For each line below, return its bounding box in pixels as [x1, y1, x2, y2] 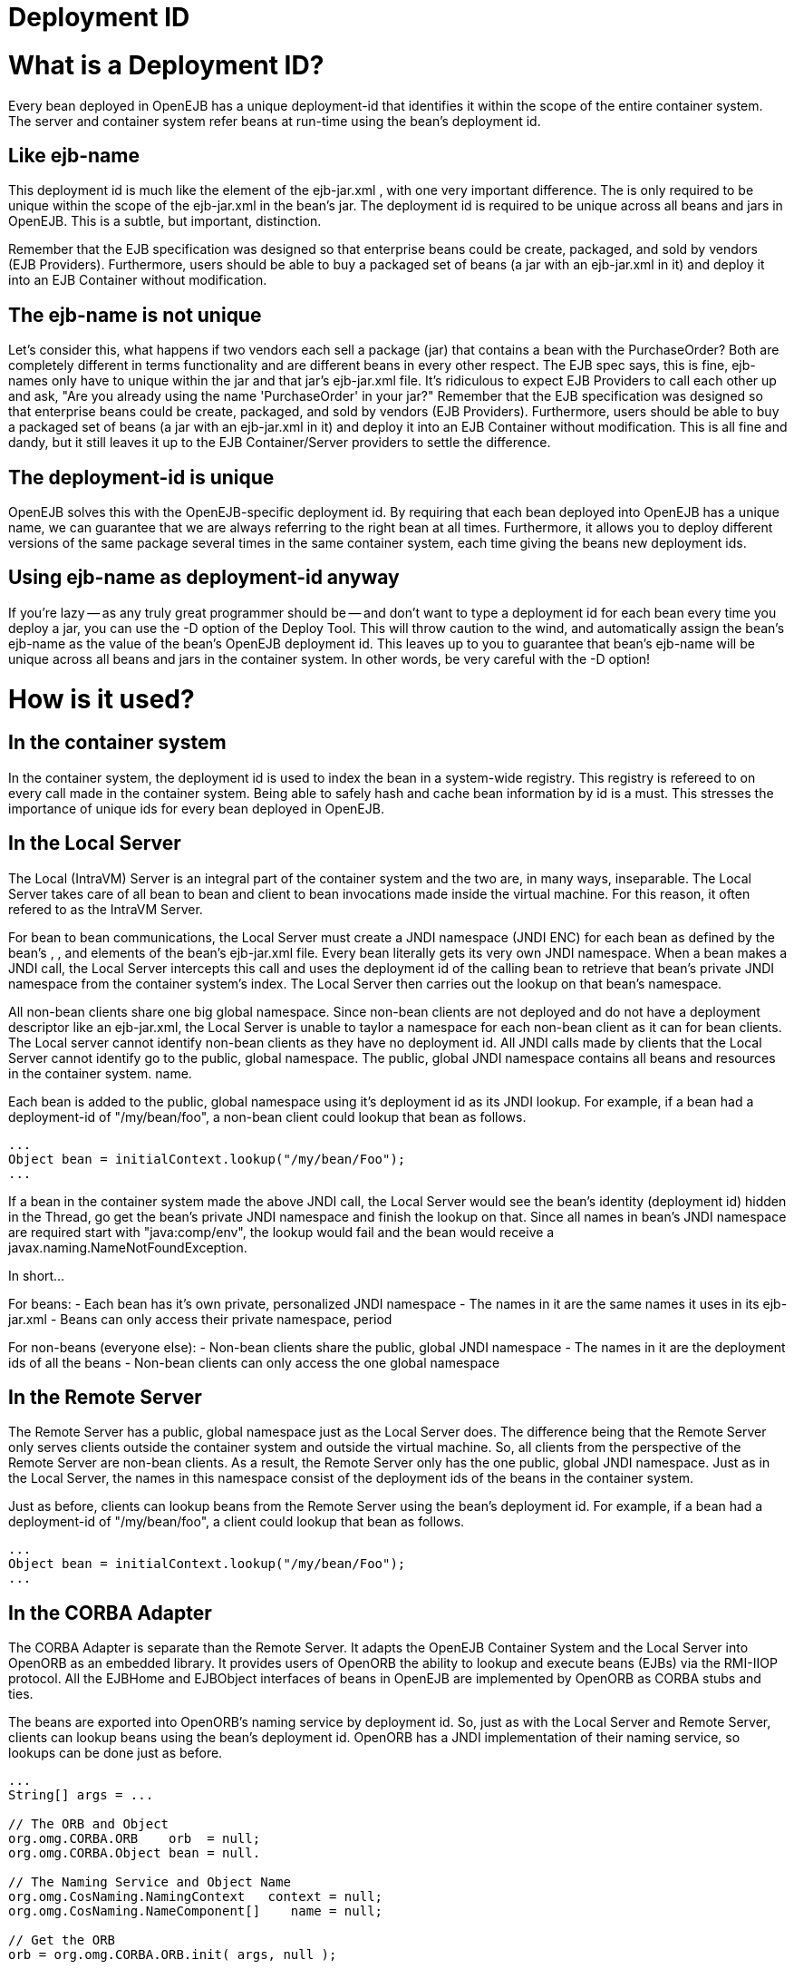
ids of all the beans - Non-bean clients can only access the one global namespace [8, 1354, 500, 1370]
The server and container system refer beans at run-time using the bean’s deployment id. [8, 112, 541, 129]
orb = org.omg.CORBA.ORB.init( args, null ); [8, 1947, 337, 1963]
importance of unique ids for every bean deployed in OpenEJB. [8, 800, 384, 816]
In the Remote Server [8, 1386, 202, 1409]
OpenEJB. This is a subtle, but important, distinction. [8, 213, 322, 229]
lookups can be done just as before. [8, 1745, 223, 1761]
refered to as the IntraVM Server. [8, 901, 203, 917]
